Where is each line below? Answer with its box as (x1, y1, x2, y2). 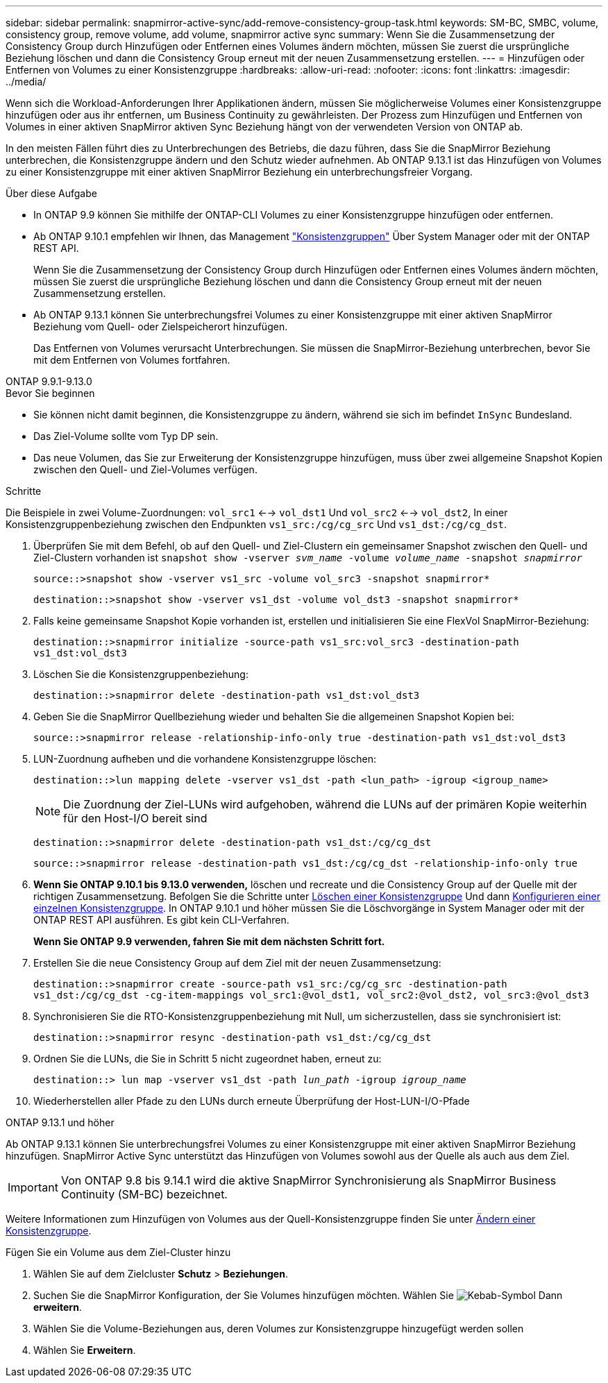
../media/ (6, 76, 47, 87)
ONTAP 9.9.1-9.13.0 (6, 375, 92, 387)
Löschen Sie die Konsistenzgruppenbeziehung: (33, 668, 248, 680)
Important (8, 1180, 58, 1194)
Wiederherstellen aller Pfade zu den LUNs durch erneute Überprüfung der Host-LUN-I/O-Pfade (33, 1095, 470, 1107)
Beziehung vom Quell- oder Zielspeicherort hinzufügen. (33, 321, 288, 332)
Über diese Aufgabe (6, 187, 97, 199)
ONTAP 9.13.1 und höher (6, 1117, 115, 1128)
